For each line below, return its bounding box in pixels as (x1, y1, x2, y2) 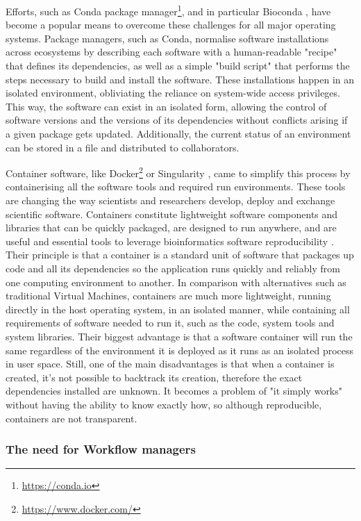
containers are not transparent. (6, 411, 137, 425)
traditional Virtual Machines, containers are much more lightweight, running (6, 288, 331, 303)
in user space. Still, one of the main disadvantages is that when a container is (6, 356, 335, 371)
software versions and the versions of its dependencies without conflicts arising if (6, 113, 348, 127)
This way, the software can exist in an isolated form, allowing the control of (6, 99, 327, 113)
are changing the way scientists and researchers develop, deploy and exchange (6, 193, 335, 208)
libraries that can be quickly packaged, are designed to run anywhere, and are (6, 220, 337, 235)
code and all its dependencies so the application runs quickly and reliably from (6, 261, 340, 275)
